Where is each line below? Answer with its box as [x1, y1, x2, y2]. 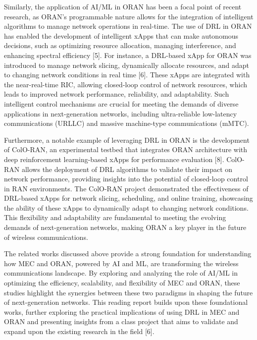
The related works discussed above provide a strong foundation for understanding [4, 248, 252, 259]
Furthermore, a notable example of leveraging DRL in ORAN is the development [4, 134, 250, 145]
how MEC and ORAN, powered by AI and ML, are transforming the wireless [4, 258, 239, 268]
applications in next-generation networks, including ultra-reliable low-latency [4, 108, 237, 118]
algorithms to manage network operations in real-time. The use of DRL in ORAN [4, 21, 252, 31]
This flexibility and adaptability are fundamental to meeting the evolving [4, 212, 226, 223]
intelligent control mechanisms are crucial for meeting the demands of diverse [4, 98, 239, 109]
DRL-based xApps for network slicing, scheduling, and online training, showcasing [4, 193, 253, 203]
